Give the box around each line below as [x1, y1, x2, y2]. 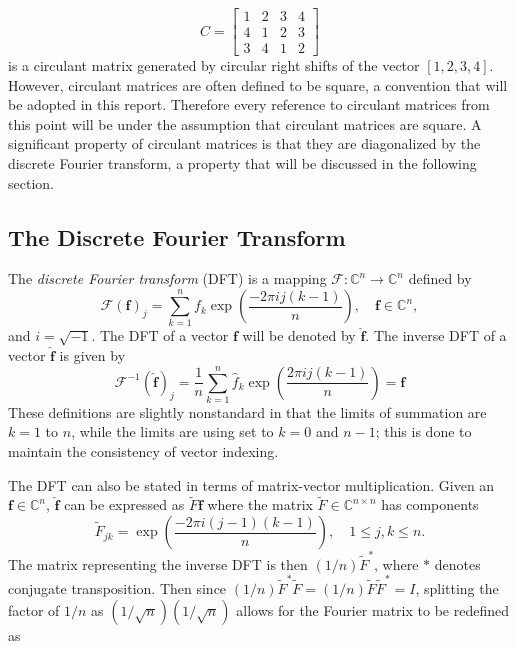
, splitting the [415, 578, 499, 599]
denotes [434, 553, 481, 574]
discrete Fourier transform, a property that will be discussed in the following [8, 153, 477, 174]
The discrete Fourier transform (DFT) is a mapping [8, 268, 327, 289]
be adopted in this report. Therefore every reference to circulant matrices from [8, 94, 490, 115]
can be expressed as [64, 494, 185, 515]
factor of [8, 599, 60, 620]
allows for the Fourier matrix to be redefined [236, 599, 509, 620]
